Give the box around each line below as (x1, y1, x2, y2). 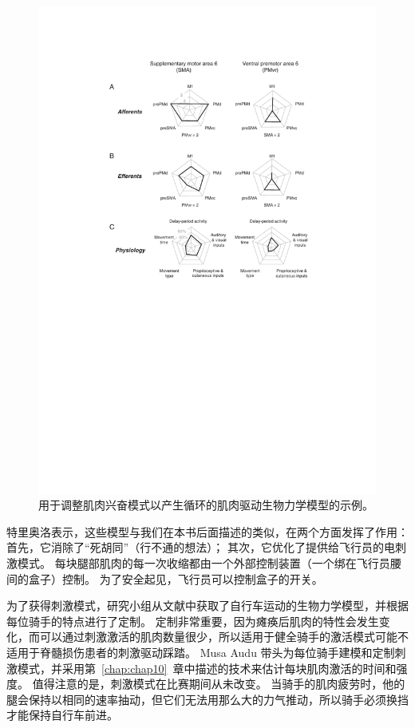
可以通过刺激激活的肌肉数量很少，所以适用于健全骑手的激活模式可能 (39, 628, 397, 645)
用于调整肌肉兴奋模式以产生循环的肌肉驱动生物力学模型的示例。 (38, 497, 373, 513)
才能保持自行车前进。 (6, 706, 118, 723)
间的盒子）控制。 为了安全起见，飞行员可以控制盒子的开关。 (6, 570, 323, 587)
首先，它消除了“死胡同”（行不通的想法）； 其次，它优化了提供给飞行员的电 (6, 539, 395, 556)
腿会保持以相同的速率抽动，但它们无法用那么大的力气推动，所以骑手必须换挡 (6, 690, 409, 707)
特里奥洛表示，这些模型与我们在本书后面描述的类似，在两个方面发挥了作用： (6, 523, 409, 540)
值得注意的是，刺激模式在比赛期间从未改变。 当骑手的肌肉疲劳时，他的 (32, 675, 405, 692)
